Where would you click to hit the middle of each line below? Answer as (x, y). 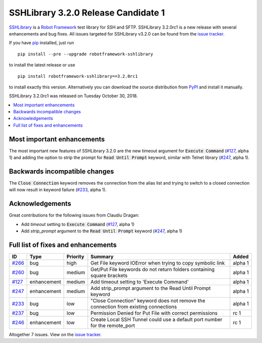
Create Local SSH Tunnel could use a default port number (156, 320)
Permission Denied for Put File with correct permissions (154, 313)
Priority (75, 257)
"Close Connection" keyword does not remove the (148, 301)
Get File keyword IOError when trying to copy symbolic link (158, 263)
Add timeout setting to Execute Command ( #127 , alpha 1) (78, 224)
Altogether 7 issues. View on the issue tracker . (55, 335)
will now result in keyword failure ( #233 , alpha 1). (58, 190)
